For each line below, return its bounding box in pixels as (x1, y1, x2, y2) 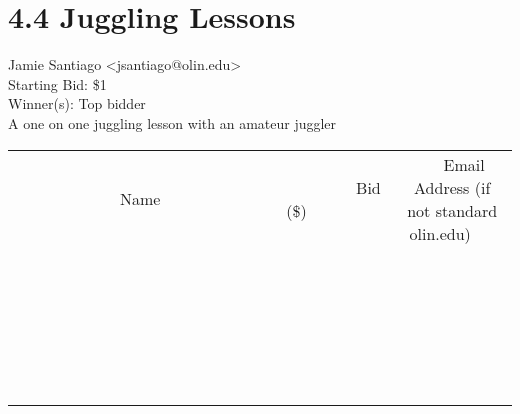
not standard (407, 198, 498, 222)
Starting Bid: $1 (8, 73, 107, 94)
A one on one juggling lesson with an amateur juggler (8, 112, 337, 133)
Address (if (414, 175, 491, 199)
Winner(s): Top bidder (8, 93, 146, 114)
